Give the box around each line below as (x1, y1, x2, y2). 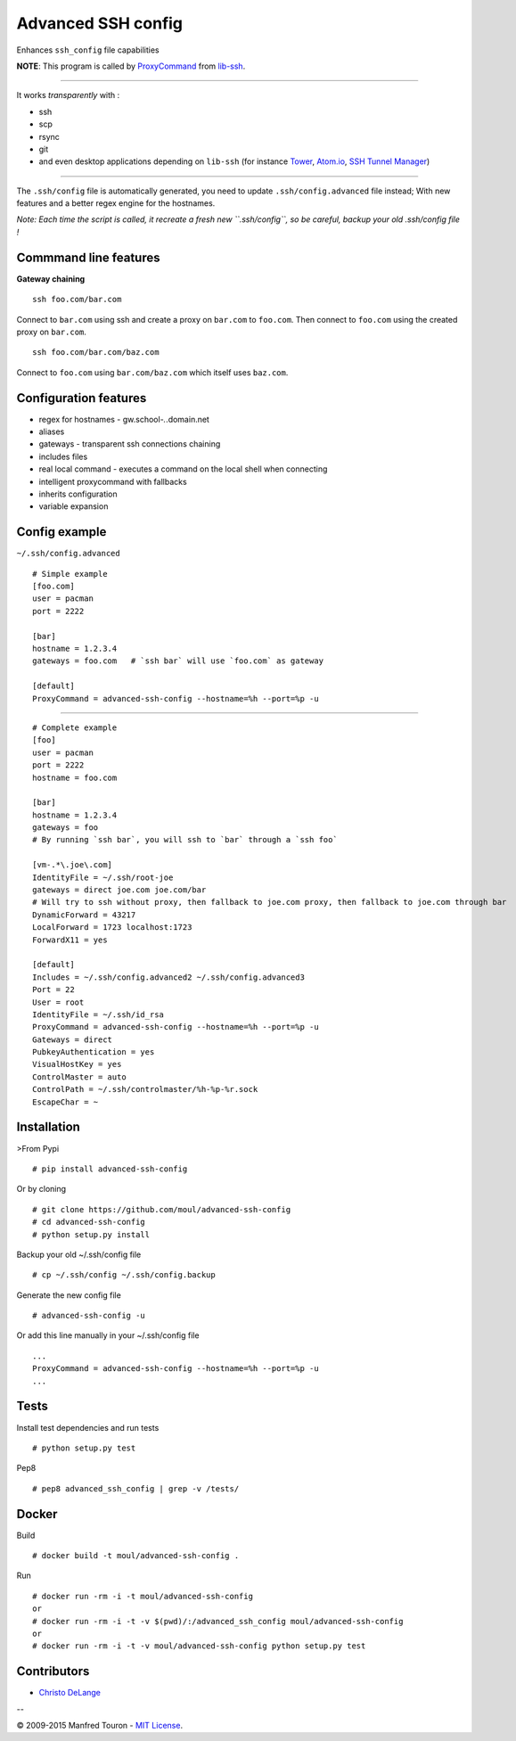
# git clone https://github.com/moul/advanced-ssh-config (32, 1204, 291, 1214)
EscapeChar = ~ (32, 1096, 99, 1107)
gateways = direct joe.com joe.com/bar (32, 885, 207, 895)
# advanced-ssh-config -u (32, 1310, 146, 1321)
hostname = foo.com (32, 772, 118, 783)
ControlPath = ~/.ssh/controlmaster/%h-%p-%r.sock (32, 1084, 258, 1095)
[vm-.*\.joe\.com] (32, 860, 113, 870)
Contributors (16, 1663, 90, 1679)
